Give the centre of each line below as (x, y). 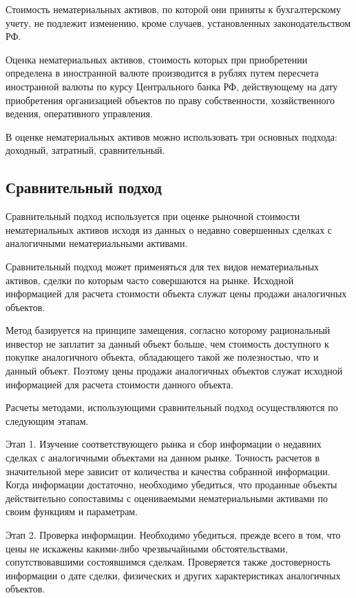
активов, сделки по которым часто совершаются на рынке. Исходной (150, 280)
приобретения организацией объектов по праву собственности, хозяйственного (170, 100)
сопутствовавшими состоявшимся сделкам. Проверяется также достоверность (168, 562)
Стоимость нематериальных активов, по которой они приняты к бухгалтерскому (173, 9)
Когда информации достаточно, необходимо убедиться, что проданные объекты (171, 485)
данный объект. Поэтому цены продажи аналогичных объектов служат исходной (174, 371)
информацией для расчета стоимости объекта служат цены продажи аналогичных (176, 293)
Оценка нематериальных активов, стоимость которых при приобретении (157, 59)
